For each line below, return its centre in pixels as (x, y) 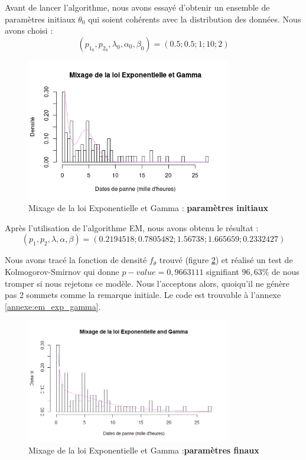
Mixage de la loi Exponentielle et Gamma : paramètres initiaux (149, 208)
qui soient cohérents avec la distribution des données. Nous (195, 19)
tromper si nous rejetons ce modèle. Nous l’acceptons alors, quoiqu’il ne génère (147, 283)
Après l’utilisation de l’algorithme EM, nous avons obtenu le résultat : (132, 227)
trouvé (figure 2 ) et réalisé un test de (226, 260)
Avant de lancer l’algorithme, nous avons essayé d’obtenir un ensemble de (137, 7)
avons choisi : (29, 30)
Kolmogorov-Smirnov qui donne (62, 271)
